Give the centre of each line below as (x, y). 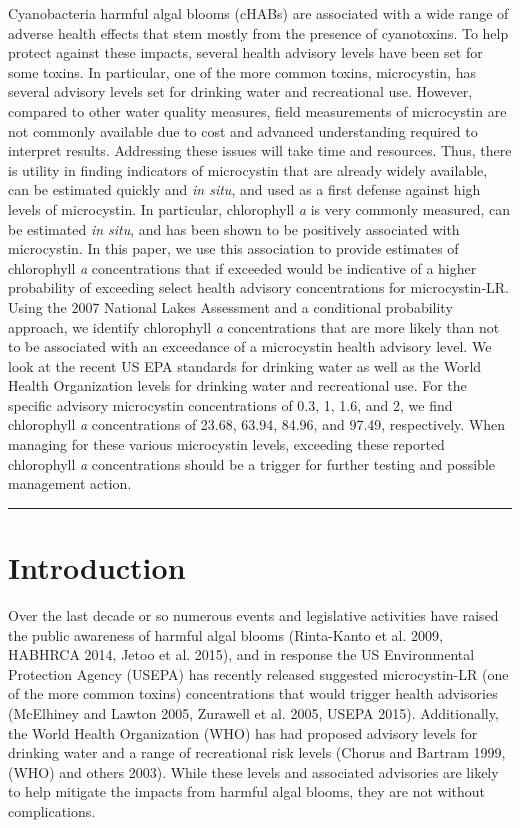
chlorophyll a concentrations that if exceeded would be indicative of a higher (242, 267)
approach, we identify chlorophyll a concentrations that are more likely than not (254, 326)
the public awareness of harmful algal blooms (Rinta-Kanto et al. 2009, (225, 634)
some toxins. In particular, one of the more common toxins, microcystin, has (242, 71)
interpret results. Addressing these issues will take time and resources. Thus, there (260, 150)
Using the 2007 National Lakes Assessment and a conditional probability (230, 306)
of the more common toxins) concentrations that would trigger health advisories (253, 693)
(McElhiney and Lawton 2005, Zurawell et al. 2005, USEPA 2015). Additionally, (253, 712)
